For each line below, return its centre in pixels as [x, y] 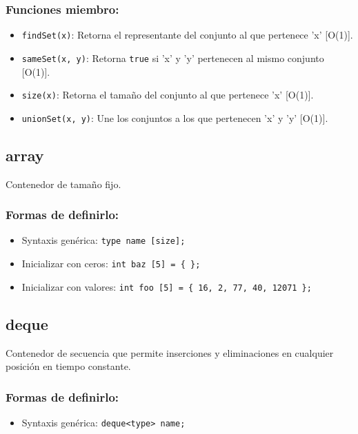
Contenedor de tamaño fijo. [63, 184]
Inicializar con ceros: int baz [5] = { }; [111, 263]
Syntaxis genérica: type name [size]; [103, 240]
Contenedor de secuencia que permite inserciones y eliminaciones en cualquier [170, 352]
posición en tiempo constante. [68, 366]
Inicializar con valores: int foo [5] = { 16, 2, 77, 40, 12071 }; [167, 286]
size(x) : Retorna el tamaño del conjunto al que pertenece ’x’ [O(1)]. [168, 95]
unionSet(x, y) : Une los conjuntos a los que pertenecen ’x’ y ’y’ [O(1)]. [175, 117]
